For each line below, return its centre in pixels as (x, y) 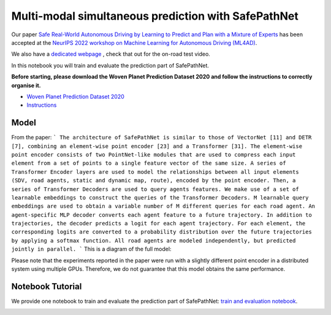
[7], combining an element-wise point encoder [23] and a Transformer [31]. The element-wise (157, 146)
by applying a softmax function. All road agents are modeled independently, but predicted (154, 240)
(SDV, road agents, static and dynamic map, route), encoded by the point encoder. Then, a (154, 181)
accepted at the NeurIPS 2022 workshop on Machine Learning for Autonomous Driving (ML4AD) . (134, 42)
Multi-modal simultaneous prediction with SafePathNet (155, 16)
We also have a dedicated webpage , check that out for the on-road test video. (111, 54)
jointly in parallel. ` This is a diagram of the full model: (91, 249)
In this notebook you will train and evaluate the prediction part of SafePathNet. (110, 65)
